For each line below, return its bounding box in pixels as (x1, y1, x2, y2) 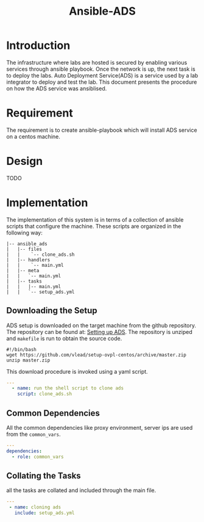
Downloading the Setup (6, 305, 97, 316)
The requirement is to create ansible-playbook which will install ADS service (6, 126, 197, 134)
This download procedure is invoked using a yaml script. (6, 368, 148, 375)
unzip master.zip (6, 357, 51, 363)
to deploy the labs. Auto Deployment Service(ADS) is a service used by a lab (6, 71, 199, 79)
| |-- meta (6, 267, 40, 274)
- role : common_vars (12, 454, 64, 460)
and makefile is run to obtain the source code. (6, 335, 122, 342)
